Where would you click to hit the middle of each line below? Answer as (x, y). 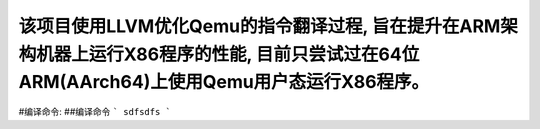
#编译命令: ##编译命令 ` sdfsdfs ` (95, 112)
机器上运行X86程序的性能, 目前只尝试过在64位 (228, 54)
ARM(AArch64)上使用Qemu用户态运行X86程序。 (224, 82)
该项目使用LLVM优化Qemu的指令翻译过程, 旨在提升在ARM (259, 26)
